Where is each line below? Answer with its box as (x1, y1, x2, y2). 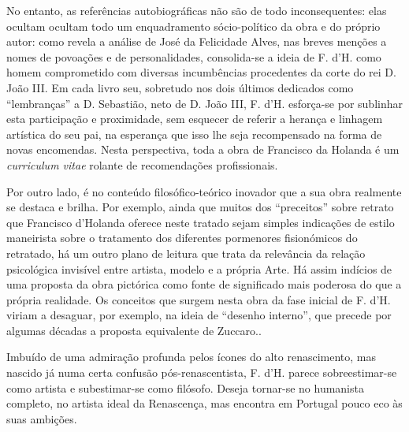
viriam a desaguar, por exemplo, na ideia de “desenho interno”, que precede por (6, 307, 392, 323)
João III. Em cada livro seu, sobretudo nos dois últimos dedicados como (6, 79, 354, 95)
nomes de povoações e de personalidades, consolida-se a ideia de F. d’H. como (6, 48, 381, 65)
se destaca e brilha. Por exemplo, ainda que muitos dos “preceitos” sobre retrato (6, 199, 394, 215)
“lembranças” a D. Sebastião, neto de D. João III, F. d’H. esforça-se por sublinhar (6, 95, 403, 111)
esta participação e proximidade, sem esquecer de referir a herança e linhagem (6, 110, 383, 127)
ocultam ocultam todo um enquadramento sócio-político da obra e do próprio (6, 17, 381, 34)
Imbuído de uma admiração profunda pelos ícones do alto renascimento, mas (6, 348, 377, 365)
